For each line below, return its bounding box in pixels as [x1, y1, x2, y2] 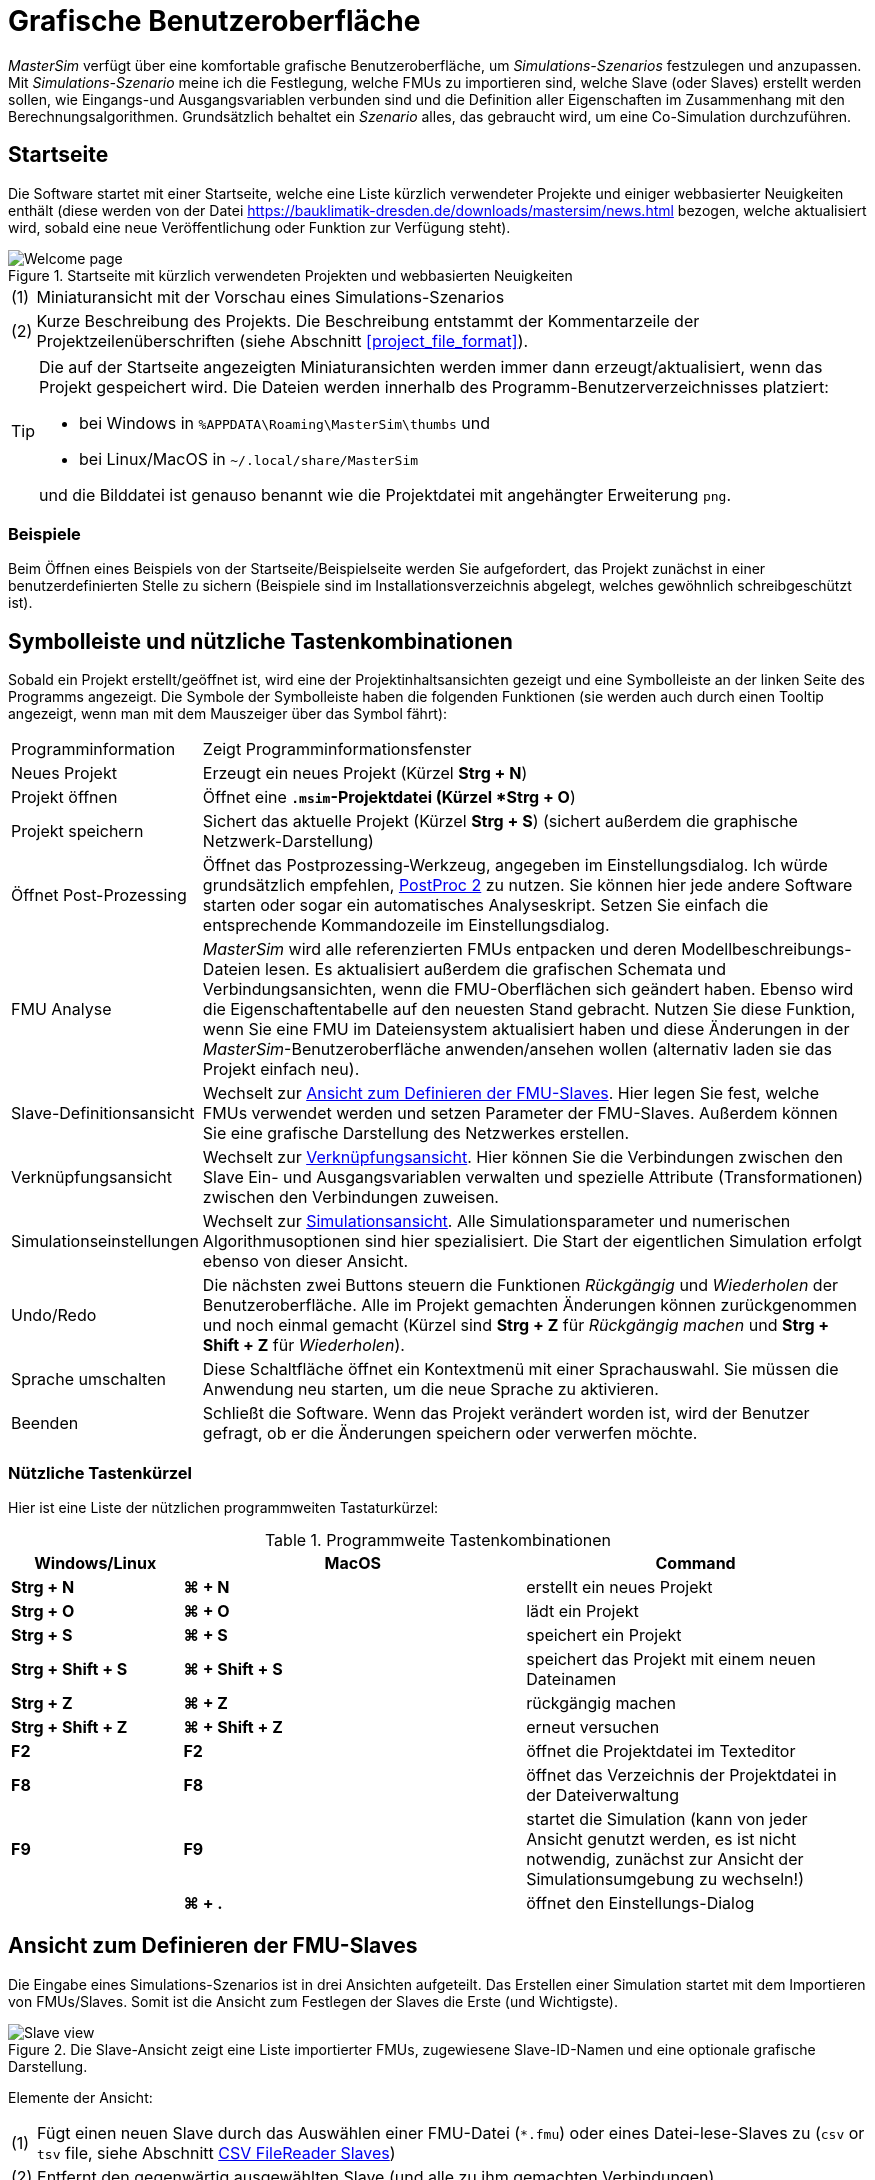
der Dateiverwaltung [526, 1784, 679, 1805]
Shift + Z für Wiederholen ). [202, 1335, 405, 1356]
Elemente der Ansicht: [8, 2088, 153, 2106]
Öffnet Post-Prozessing [11, 885, 187, 906]
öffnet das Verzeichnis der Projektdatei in [526, 1764, 837, 1785]
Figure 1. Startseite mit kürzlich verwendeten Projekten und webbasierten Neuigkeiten [8, 266, 573, 284]
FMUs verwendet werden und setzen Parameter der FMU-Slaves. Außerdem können [202, 1103, 838, 1124]
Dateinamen [526, 1668, 617, 1689]
